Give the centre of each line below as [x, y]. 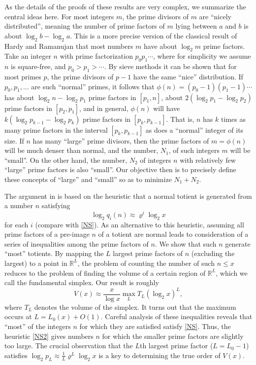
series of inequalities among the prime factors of [77, 243]
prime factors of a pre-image [47, 234]
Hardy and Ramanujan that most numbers [69, 46]
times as [233, 119]
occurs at [18, 316]
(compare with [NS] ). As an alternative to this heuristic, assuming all [140, 224]
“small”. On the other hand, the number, [66, 160]
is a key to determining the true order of [160, 355]
